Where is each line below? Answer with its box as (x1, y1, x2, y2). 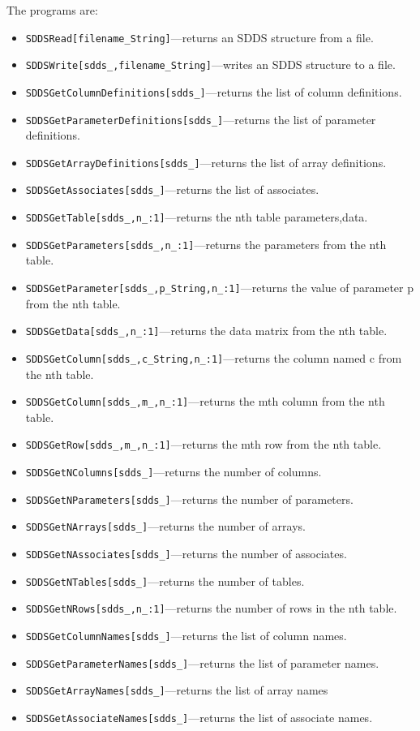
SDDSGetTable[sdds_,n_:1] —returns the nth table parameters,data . (25, 209, 368, 226)
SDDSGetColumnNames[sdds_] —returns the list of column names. (25, 627, 347, 644)
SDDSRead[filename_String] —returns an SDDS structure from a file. (25, 28, 374, 45)
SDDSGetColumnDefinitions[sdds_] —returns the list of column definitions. (25, 83, 402, 100)
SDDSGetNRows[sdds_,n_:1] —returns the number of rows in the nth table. (25, 600, 397, 617)
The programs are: (6, 2, 98, 18)
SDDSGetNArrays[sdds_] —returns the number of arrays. (25, 518, 306, 535)
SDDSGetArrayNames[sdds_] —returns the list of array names (25, 682, 328, 699)
